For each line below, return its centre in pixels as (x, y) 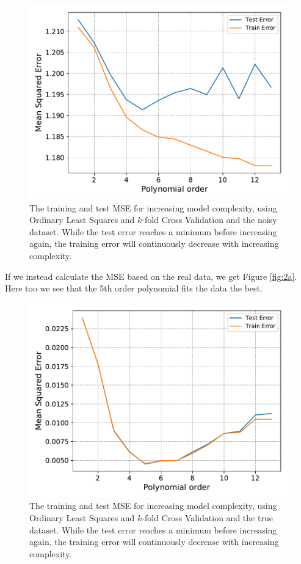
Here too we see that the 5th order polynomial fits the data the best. (134, 288)
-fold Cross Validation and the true (207, 517)
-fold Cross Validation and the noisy (209, 220)
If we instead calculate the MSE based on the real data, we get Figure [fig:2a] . (151, 276)
